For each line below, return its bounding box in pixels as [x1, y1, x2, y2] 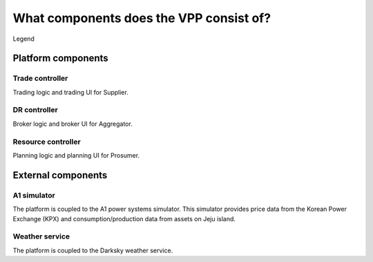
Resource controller [12, 137, 81, 147]
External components [12, 169, 108, 181]
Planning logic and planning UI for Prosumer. [12, 151, 140, 159]
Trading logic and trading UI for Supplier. [12, 88, 129, 96]
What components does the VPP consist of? [12, 10, 271, 26]
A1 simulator [12, 190, 55, 200]
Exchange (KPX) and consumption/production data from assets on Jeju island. [12, 214, 236, 223]
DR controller [12, 105, 58, 115]
